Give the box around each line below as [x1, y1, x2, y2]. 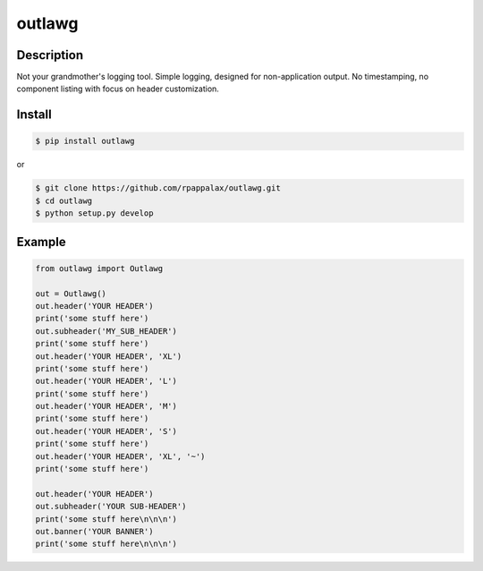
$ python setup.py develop [35, 209, 154, 218]
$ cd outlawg [35, 195, 93, 206]
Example [16, 234, 66, 250]
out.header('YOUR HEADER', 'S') [35, 426, 178, 436]
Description [16, 47, 84, 63]
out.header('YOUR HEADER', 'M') [35, 401, 178, 412]
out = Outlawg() [35, 288, 107, 299]
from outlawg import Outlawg [35, 263, 164, 273]
